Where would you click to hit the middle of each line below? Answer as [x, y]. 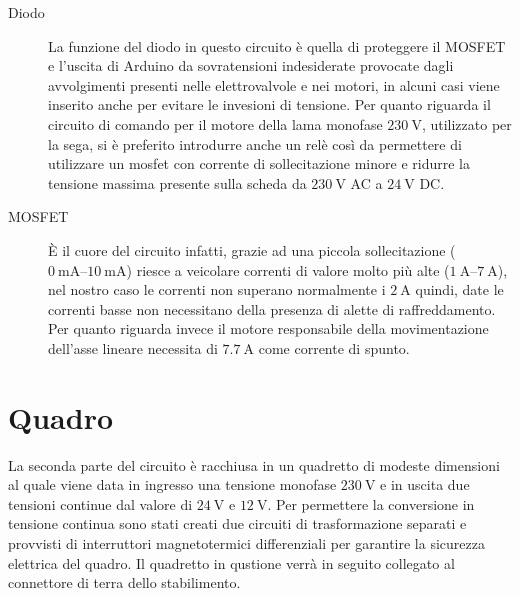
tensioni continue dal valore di [100, 503]
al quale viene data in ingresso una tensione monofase [172, 484]
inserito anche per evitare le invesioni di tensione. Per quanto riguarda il [269, 104]
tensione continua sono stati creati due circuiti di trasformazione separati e [237, 523]
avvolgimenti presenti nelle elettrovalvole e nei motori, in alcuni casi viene [274, 84]
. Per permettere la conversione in [371, 503]
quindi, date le [459, 289]
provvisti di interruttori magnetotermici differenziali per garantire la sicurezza [246, 543]
